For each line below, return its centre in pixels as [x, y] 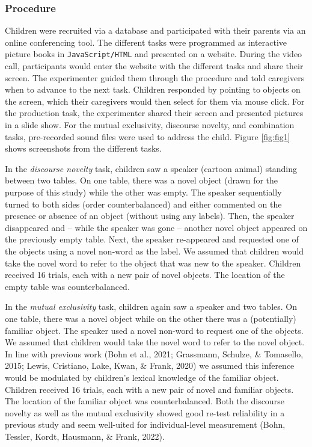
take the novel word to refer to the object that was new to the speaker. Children [153, 263]
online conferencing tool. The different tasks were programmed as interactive [146, 42]
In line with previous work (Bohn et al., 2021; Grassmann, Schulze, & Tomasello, [154, 353]
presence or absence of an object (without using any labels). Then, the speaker [150, 216]
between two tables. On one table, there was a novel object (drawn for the [142, 180]
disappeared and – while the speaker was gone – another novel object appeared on [156, 227]
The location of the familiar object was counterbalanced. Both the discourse [145, 401]
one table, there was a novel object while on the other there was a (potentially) [151, 318]
